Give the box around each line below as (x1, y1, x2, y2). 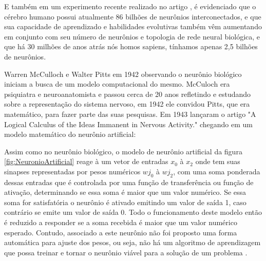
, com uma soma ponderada (173, 166, 260, 176)
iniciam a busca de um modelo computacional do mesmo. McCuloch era (4, 78, 230, 89)
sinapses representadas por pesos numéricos (4, 166, 141, 176)
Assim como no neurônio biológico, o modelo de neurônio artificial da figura (4, 146, 242, 156)
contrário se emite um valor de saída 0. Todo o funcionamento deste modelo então (4, 207, 262, 217)
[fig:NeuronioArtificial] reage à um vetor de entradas (4, 156, 168, 167)
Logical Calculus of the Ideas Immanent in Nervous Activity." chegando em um (4, 118, 253, 129)
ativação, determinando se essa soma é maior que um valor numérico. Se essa (4, 187, 246, 197)
